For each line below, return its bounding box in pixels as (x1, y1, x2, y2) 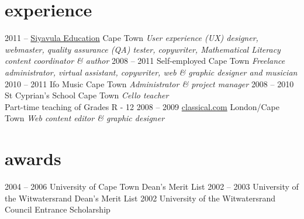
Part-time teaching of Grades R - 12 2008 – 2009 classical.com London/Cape (5, 100, 279, 112)
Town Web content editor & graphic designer (5, 112, 165, 124)
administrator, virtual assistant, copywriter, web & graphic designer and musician (5, 66, 298, 78)
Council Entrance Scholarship (5, 203, 110, 215)
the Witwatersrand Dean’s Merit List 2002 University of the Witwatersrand (5, 191, 276, 204)
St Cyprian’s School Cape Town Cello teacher (5, 89, 169, 101)
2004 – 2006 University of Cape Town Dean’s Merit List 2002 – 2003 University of (5, 180, 299, 192)
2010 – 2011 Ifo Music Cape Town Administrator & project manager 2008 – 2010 (5, 77, 294, 90)
